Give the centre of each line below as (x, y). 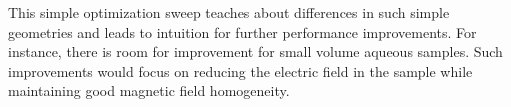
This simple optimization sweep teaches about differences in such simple (229, 12)
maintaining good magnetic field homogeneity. (149, 90)
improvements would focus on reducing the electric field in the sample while (240, 70)
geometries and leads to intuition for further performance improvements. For (242, 31)
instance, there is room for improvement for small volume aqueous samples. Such (255, 51)
